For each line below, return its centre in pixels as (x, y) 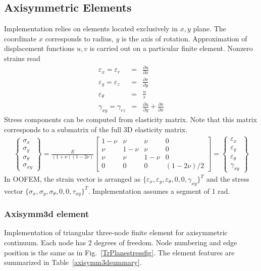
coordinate (20, 38)
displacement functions (39, 48)
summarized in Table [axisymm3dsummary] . (73, 262)
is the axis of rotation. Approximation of (185, 38)
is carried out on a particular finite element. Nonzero (171, 48)
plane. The (210, 29)
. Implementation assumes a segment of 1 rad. (159, 191)
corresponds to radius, (79, 38)
